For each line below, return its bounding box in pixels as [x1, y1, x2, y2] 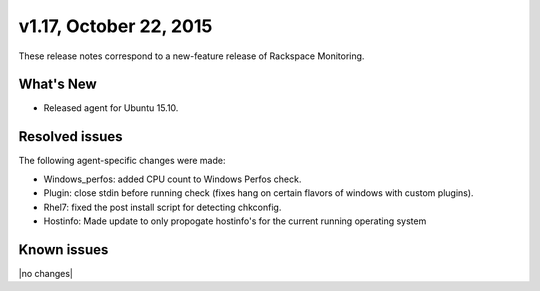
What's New [18, 76, 97, 93]
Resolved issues [18, 128, 124, 145]
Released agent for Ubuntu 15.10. [43, 102, 179, 114]
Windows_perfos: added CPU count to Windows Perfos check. [43, 173, 302, 185]
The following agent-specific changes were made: [18, 155, 226, 167]
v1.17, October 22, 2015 [18, 15, 213, 37]
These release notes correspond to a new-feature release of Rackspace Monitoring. [18, 50, 365, 62]
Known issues [18, 241, 109, 258]
